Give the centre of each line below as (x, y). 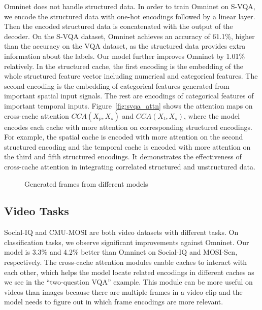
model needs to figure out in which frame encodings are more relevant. (114, 302)
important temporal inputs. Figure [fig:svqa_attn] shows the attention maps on (128, 105)
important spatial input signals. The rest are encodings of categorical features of (129, 96)
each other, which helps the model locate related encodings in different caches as (129, 272)
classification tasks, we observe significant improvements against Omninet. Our (127, 242)
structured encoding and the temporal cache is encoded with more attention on (127, 146)
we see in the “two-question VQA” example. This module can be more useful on (128, 282)
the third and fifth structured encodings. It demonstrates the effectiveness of (123, 157)
